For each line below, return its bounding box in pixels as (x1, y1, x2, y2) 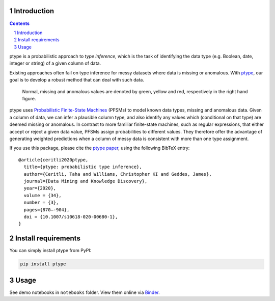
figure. (22, 96, 36, 102)
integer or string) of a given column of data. (9, 60, 101, 66)
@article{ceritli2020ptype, (18, 157, 89, 162)
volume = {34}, (23, 193, 62, 198)
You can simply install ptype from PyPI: (9, 248, 92, 254)
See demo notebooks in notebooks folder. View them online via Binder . (9, 289, 160, 295)
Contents (9, 20, 30, 26)
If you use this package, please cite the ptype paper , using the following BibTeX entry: (9, 145, 190, 151)
